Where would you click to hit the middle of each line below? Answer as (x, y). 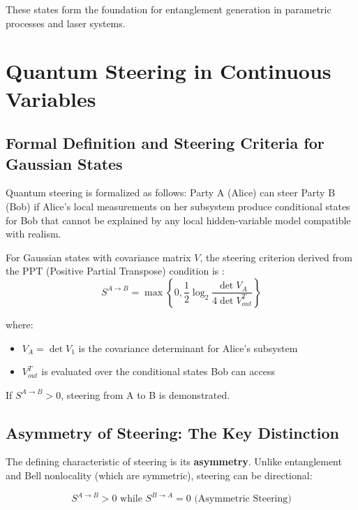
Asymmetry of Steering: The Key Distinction (172, 432)
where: (20, 324)
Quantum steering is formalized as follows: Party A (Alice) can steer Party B (171, 192)
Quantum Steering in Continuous (169, 71)
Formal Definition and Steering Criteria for (165, 143)
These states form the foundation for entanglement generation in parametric (169, 9)
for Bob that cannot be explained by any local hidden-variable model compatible (178, 220)
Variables (51, 98)
